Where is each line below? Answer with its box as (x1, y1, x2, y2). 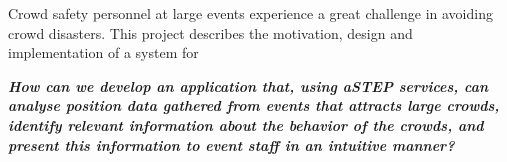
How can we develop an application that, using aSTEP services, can (8, 75, 489, 96)
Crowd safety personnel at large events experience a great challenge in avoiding (8, 3, 493, 23)
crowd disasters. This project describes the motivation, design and (8, 22, 413, 43)
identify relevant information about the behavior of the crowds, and (8, 114, 484, 135)
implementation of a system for (8, 42, 199, 63)
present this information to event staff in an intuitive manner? (8, 134, 455, 155)
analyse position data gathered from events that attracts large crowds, (8, 95, 500, 116)
